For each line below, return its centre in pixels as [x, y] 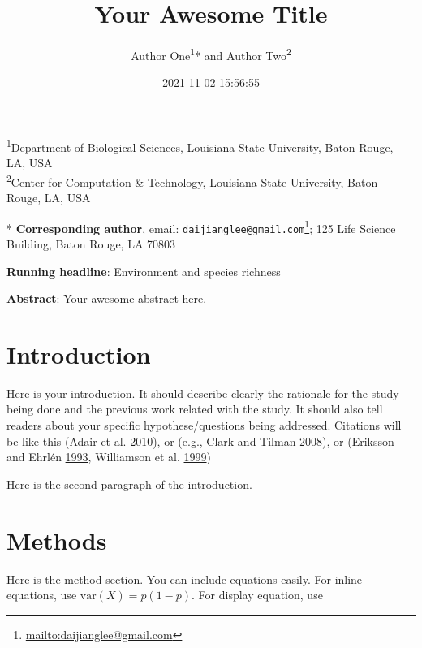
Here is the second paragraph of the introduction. [129, 484]
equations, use [42, 595]
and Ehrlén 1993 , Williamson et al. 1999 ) [109, 457]
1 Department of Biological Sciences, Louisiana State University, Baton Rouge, [200, 145]
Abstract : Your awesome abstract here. [107, 298]
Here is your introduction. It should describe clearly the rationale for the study [203, 393]
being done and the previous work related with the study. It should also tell [195, 409]
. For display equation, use [257, 595]
